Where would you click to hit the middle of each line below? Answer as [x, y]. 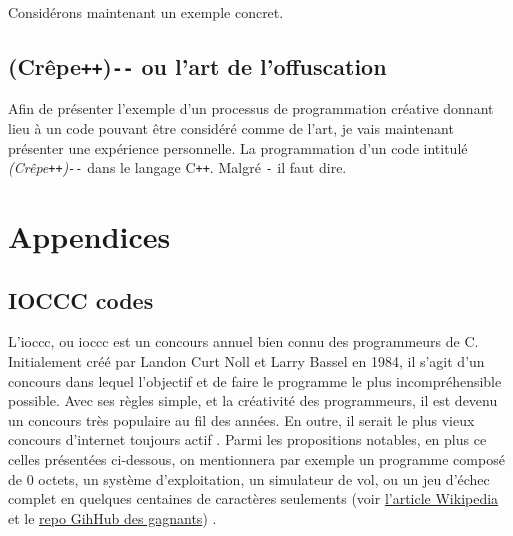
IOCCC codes [81, 299]
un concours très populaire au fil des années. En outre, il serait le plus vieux [241, 419]
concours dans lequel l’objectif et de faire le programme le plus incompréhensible [255, 380]
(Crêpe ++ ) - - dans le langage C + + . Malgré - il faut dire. [177, 167]
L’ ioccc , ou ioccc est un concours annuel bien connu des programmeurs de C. [243, 341]
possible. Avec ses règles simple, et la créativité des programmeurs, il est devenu [253, 400]
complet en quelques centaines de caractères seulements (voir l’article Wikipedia [253, 498]
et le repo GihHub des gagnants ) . [112, 517]
